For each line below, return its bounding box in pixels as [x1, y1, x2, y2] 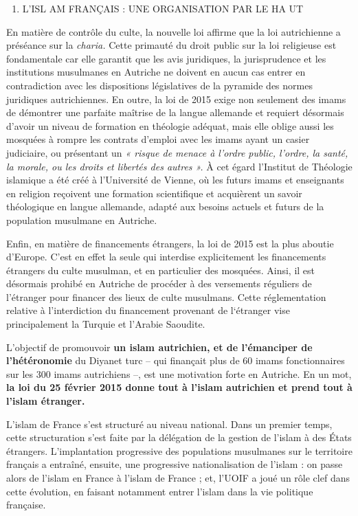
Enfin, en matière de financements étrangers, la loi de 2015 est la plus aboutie [6, 236, 334, 250]
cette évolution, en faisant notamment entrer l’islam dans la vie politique [6, 484, 313, 498]
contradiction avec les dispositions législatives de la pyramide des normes [6, 78, 313, 92]
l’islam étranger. [6, 394, 85, 408]
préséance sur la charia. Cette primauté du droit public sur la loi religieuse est [6, 38, 337, 52]
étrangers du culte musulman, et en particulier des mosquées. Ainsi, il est [6, 262, 315, 277]
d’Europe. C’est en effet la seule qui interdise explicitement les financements [6, 249, 326, 264]
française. [6, 497, 46, 512]
